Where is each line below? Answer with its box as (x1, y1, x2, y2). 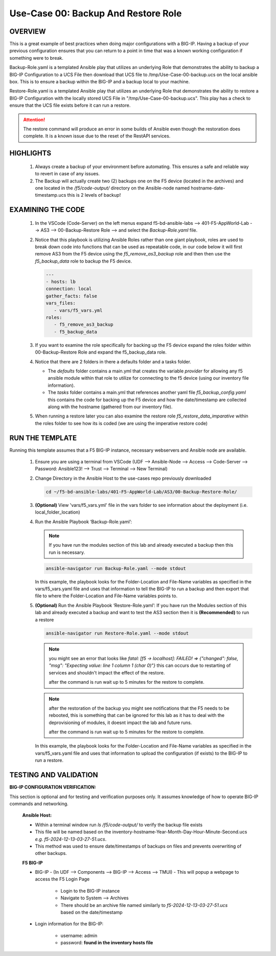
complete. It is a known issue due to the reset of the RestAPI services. (23, 133, 171, 139)
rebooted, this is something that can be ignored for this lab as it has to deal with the (49, 712, 225, 718)
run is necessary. (49, 549, 85, 555)
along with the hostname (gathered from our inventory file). (48, 404, 173, 410)
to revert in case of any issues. (35, 171, 100, 177)
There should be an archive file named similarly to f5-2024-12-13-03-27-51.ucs (60, 902, 228, 908)
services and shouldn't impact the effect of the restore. (49, 669, 165, 675)
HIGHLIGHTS (9, 149, 51, 158)
